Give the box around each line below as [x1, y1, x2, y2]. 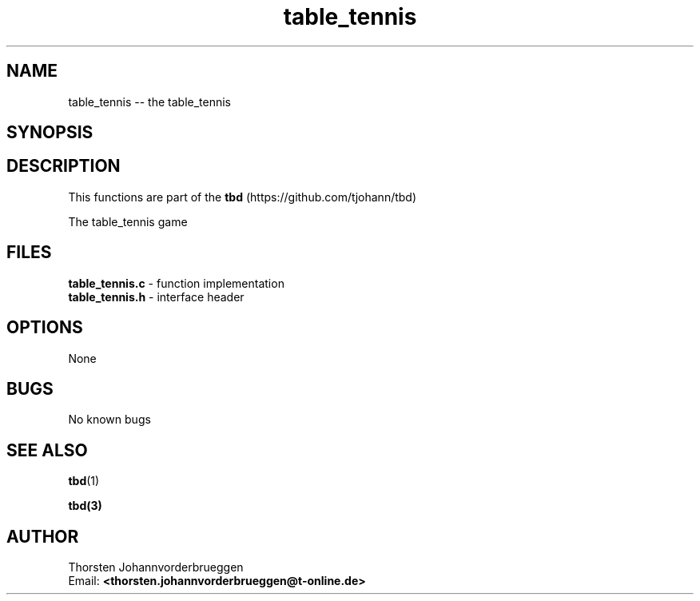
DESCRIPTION [6, 156, 121, 177]
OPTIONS [6, 317, 83, 338]
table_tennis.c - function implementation [68, 276, 284, 290]
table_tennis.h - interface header [68, 289, 245, 304]
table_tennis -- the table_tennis [68, 94, 231, 109]
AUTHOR [6, 526, 79, 547]
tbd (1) [68, 474, 100, 488]
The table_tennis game [68, 214, 188, 229]
